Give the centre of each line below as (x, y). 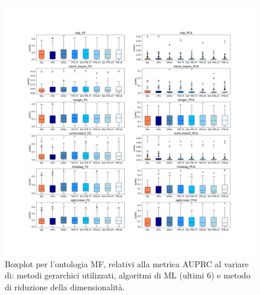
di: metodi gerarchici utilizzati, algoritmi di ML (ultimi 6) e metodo (128, 275)
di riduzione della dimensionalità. (65, 286)
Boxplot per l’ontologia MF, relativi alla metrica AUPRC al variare (127, 263)
